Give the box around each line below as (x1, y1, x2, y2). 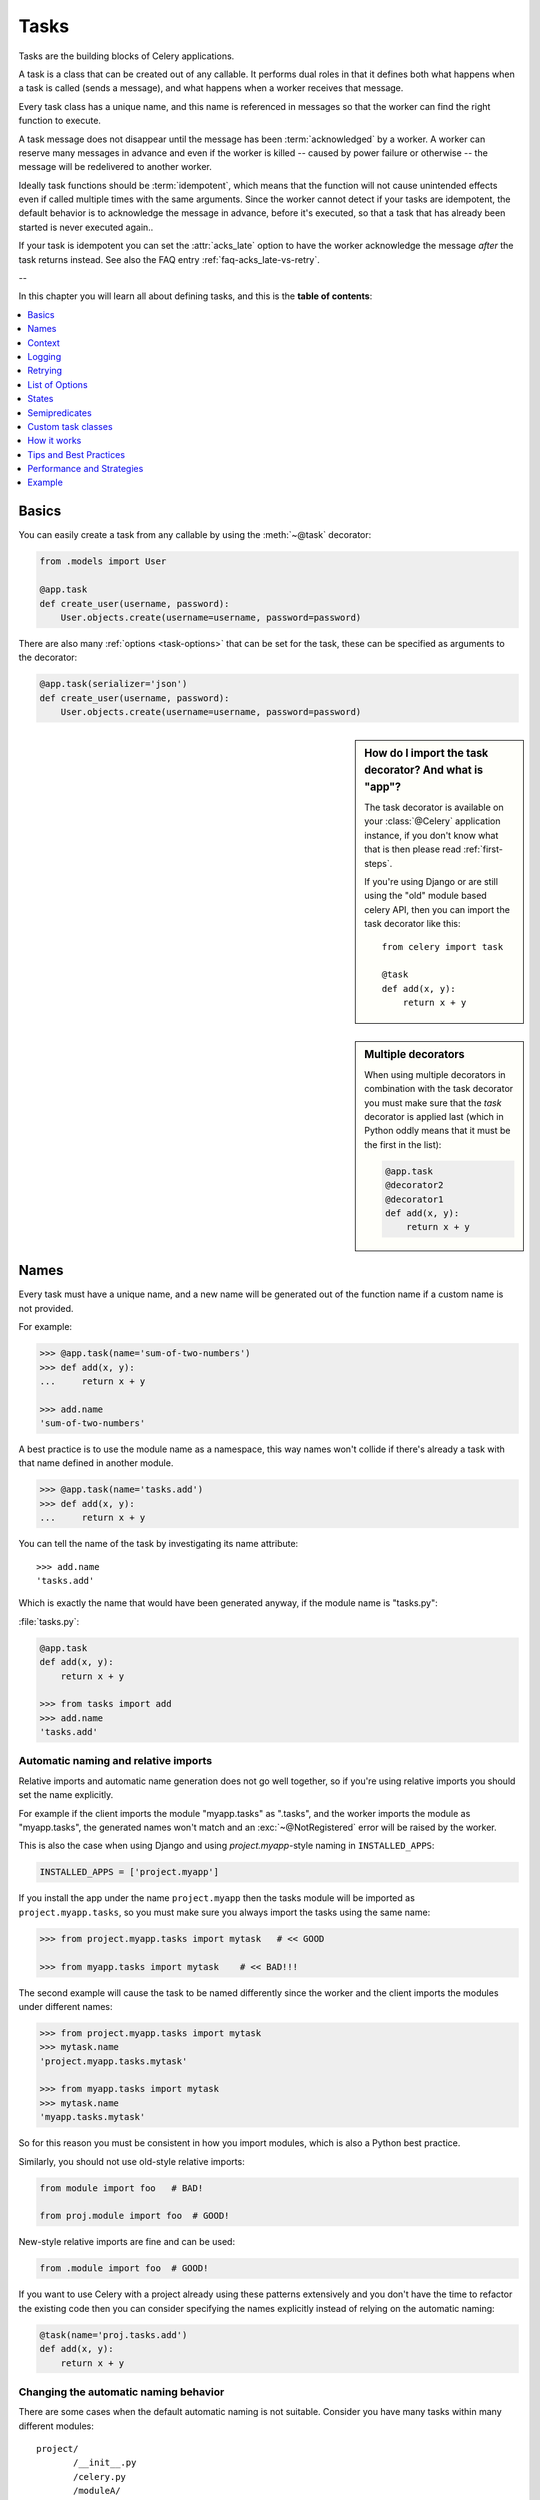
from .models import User (39, 556, 167, 567)
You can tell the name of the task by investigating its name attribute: (18, 1538, 299, 1550)
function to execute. (18, 115, 102, 127)
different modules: (18, 2420, 95, 2432)
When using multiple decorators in (364, 1068, 506, 1080)
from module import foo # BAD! (39, 2182, 204, 2194)
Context (27, 336, 60, 349)
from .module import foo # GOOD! (39, 2263, 209, 2274)
